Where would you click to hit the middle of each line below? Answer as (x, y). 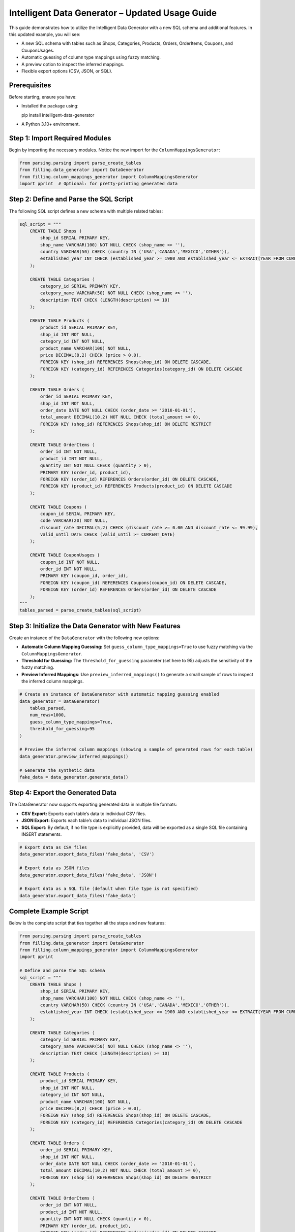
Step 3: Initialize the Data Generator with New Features (95, 626)
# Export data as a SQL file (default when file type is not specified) (109, 889)
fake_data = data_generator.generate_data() (74, 777)
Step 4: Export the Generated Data (63, 793)
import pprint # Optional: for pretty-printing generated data (99, 184)
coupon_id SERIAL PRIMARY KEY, (78, 513)
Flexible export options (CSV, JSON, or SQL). (67, 71)
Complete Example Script (49, 911)
